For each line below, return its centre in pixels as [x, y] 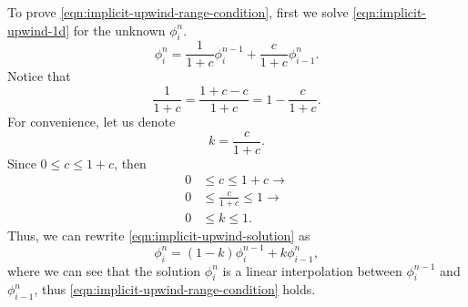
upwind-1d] [39, 30]
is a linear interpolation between [312, 270]
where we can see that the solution [104, 270]
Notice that [39, 76]
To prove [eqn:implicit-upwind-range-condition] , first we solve [178, 12]
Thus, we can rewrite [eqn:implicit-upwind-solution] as [159, 235]
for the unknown [119, 30]
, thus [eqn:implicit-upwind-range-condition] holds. [175, 289]
